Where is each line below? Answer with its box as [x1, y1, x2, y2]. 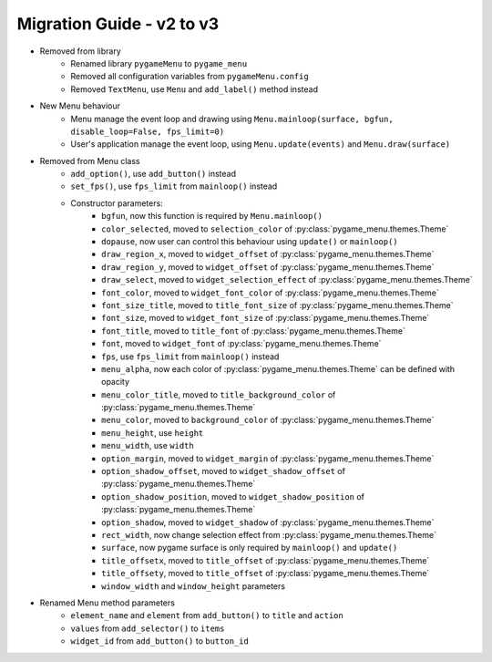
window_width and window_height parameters [101, 580, 286, 592]
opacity [101, 377, 130, 388]
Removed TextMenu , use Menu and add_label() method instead [70, 83, 319, 95]
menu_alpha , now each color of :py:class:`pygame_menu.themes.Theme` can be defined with [101, 363, 456, 374]
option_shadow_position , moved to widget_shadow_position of [101, 491, 364, 502]
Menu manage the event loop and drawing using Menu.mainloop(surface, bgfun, [70, 113, 394, 124]
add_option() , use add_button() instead [70, 169, 237, 180]
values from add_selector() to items [70, 623, 225, 634]
